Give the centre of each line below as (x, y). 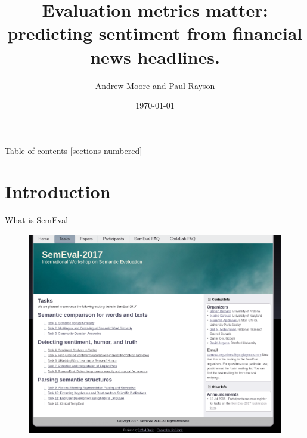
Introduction (58, 191)
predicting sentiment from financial (155, 33)
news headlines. (155, 56)
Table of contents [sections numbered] (74, 150)
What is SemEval (37, 220)
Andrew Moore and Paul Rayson (155, 85)
